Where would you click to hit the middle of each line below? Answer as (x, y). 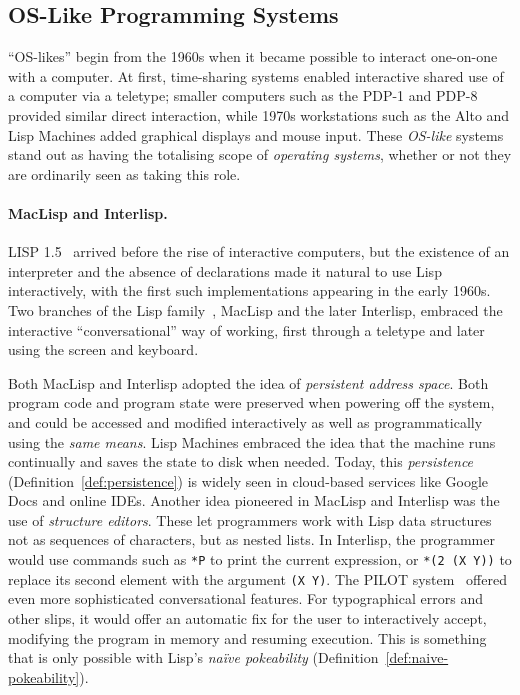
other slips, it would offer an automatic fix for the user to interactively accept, (247, 617)
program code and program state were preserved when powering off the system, (251, 402)
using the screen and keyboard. (103, 349)
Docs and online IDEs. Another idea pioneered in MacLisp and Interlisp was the (254, 500)
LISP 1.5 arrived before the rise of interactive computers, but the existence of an (259, 251)
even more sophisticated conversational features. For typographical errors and (245, 598)
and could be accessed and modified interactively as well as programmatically (245, 421)
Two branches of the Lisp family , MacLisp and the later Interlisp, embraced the (255, 309)
